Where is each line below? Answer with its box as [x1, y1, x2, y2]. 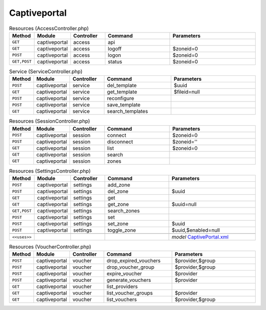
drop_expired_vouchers [106, 257, 161, 264]
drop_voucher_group [106, 264, 155, 271]
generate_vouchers [106, 276, 151, 283]
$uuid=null [171, 201, 197, 208]
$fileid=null [173, 89, 200, 96]
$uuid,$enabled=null [171, 227, 220, 234]
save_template [106, 102, 140, 108]
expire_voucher [106, 270, 142, 277]
